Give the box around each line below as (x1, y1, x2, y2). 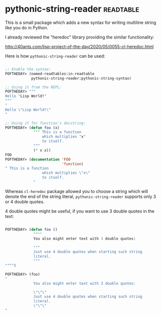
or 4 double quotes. (5, 198, 45, 204)
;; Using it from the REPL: (5, 84, 62, 90)
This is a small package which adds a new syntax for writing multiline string (5, 20, 157, 25)
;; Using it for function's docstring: (5, 120, 86, 125)
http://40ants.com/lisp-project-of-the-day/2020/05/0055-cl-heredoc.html (5, 43, 154, 49)
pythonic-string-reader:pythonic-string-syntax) (31, 76, 132, 81)
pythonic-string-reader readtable (5, 3, 140, 15)
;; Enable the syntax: (5, 67, 51, 72)
